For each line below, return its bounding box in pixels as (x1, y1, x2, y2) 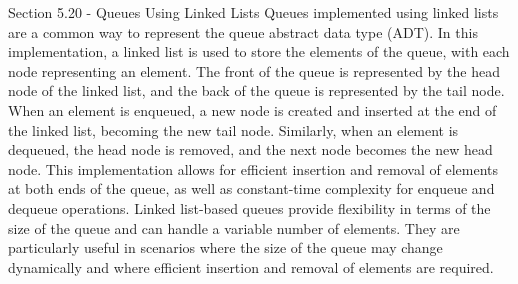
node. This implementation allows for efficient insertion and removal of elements (8, 158, 498, 179)
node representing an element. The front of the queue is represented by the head (8, 60, 500, 81)
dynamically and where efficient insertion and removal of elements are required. (8, 256, 494, 277)
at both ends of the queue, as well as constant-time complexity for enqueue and (8, 178, 495, 199)
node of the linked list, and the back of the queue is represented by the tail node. (8, 80, 505, 101)
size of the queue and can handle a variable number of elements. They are (8, 217, 460, 238)
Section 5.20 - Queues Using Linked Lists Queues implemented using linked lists (8, 2, 499, 22)
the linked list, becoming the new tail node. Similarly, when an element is (8, 119, 459, 140)
